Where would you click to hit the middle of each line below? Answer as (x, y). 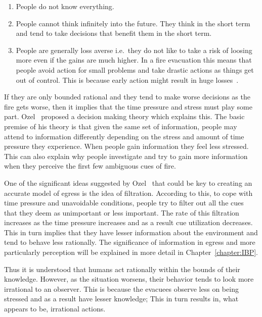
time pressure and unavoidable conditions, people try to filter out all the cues (124, 203)
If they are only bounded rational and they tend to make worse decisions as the (127, 97)
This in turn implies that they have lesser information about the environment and (131, 232)
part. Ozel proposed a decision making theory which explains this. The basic (124, 116)
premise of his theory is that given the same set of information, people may (121, 126)
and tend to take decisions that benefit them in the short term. (114, 33)
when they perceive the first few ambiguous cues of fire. (90, 166)
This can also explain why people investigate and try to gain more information (126, 156)
